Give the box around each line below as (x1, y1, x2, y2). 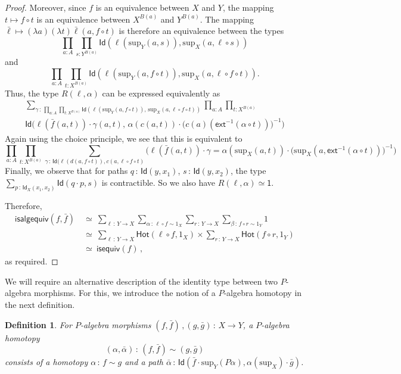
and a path (125, 356, 163, 368)
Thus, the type (5, 86, 59, 99)
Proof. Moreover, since (5, 1, 86, 13)
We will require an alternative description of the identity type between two (5, 275, 278, 287)
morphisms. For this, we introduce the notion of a (34, 286, 216, 299)
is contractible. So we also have (101, 176, 216, 188)
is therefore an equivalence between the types (119, 24, 284, 37)
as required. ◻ (5, 255, 58, 267)
